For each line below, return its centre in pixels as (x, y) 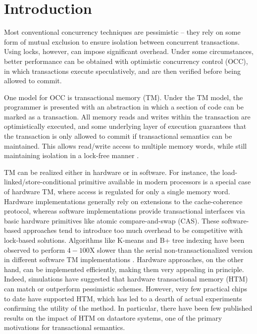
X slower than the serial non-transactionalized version (171, 250)
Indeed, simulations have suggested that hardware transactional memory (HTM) (126, 279)
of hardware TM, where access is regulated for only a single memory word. (117, 192)
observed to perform (35, 250)
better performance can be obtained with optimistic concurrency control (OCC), (126, 61)
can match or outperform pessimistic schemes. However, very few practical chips (126, 288)
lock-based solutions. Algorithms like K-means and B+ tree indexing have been (124, 240)
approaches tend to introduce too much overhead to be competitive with (133, 230)
